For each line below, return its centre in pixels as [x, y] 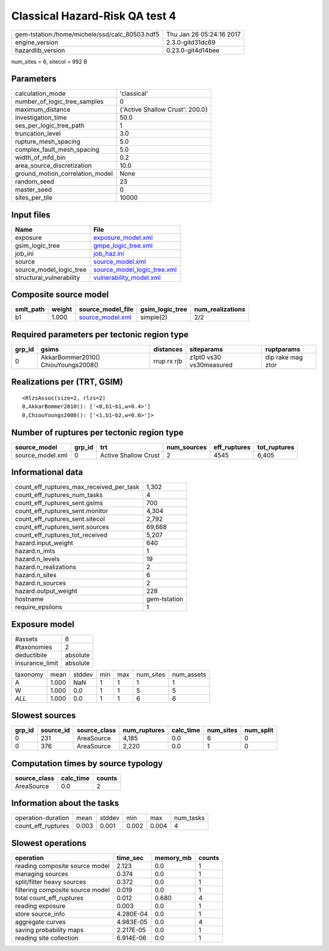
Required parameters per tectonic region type [100, 335]
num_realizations [220, 309]
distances [168, 349]
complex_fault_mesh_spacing [57, 149]
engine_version [37, 42]
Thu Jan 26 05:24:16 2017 [203, 34]
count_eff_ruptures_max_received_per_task [77, 487]
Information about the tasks [65, 803]
